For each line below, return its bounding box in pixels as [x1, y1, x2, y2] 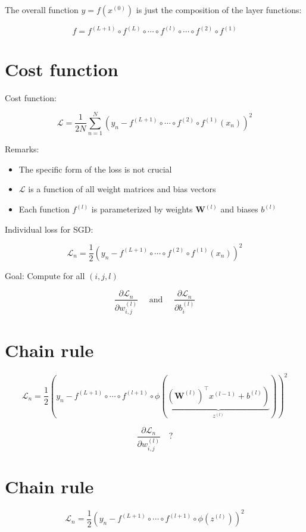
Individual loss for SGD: [5, 223, 93, 235]
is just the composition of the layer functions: [136, 4, 302, 15]
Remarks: [5, 143, 39, 155]
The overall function [5, 4, 79, 15]
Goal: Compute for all [5, 269, 85, 281]
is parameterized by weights [91, 203, 193, 215]
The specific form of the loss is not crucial [18, 162, 172, 175]
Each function [18, 203, 70, 215]
